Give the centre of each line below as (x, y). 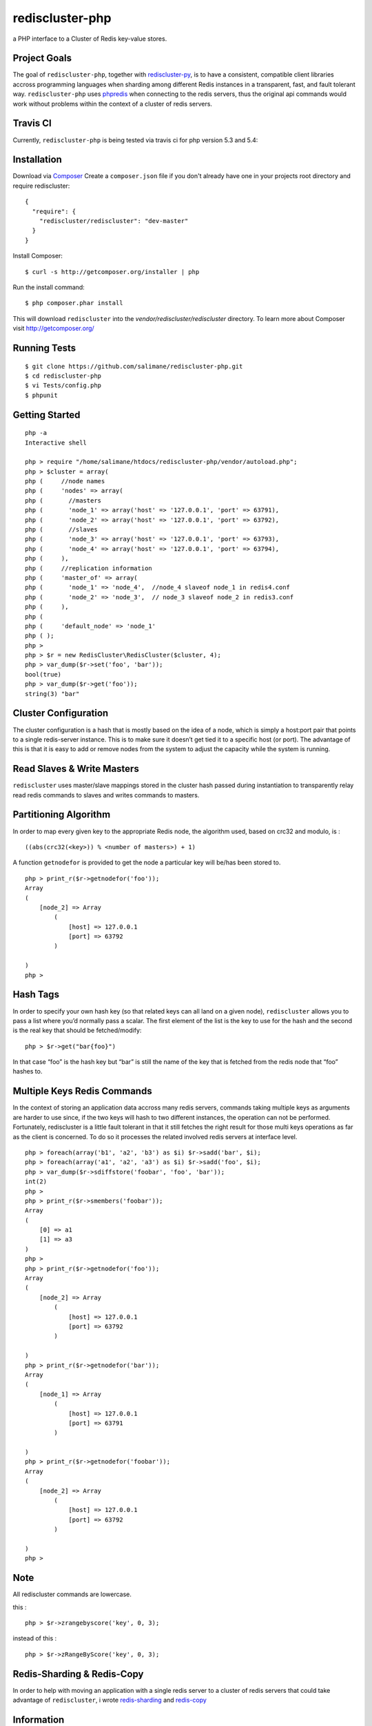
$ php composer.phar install (74, 303)
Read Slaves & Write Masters (76, 769)
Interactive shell (56, 443)
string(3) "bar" (52, 694)
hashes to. (28, 1072)
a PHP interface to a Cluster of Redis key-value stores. (90, 39)
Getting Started (46, 415)
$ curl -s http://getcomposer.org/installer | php (112, 272)
